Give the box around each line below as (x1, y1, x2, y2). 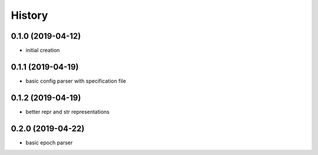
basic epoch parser (25, 139, 73, 146)
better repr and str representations (25, 108, 110, 115)
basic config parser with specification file (25, 77, 127, 85)
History (11, 9, 48, 22)
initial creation (25, 47, 60, 54)
